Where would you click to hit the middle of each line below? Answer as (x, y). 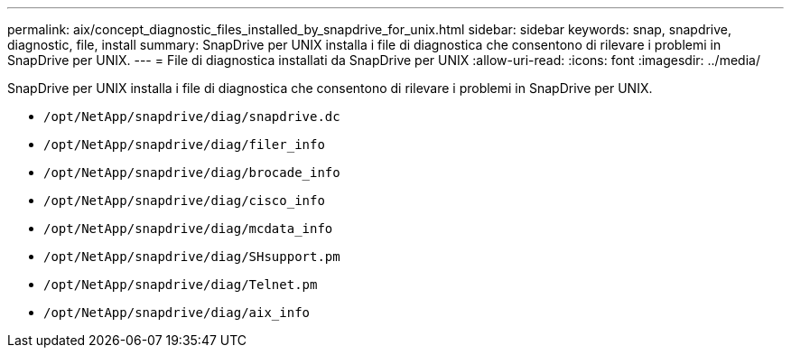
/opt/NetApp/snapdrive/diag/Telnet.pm (181, 285)
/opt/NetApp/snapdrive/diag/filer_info (184, 145)
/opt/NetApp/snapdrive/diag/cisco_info (184, 201)
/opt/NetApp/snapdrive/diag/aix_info (177, 313)
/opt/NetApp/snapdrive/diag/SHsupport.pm (192, 257)
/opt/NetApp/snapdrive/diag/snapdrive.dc (192, 117)
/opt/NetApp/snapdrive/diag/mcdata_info (188, 229)
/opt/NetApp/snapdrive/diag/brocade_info (192, 173)
